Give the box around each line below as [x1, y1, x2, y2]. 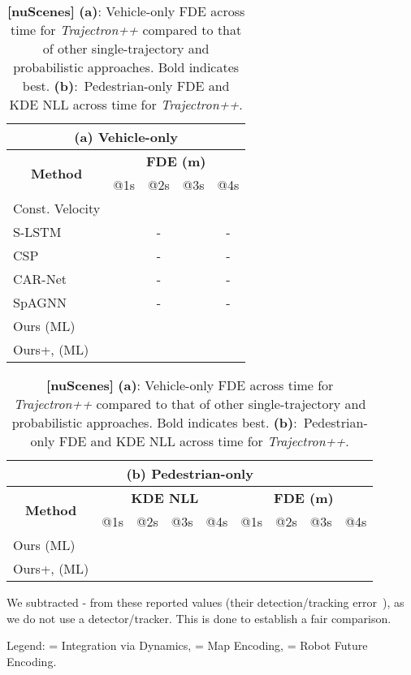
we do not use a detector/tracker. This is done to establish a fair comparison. [6, 609, 392, 626]
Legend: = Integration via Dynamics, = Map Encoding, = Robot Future [6, 637, 368, 654]
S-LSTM [13, 222, 62, 241]
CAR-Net [13, 269, 67, 288]
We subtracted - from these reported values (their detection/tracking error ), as [6, 594, 405, 610]
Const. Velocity [13, 199, 101, 217]
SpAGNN [13, 293, 67, 312]
